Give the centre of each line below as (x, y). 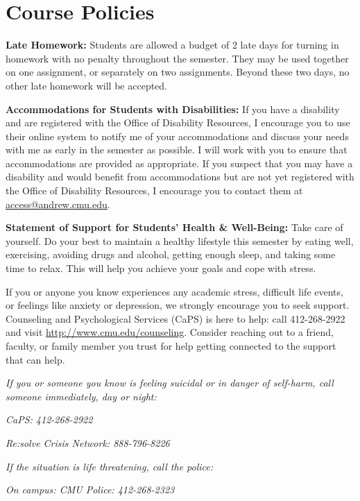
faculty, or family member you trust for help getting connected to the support (171, 346)
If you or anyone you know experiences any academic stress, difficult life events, (174, 291)
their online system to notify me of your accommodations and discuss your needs (177, 136)
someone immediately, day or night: (81, 396)
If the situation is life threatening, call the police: (110, 466)
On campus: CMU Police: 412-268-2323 (90, 490)
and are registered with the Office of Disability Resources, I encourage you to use (178, 122)
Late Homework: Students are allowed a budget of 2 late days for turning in (172, 45)
